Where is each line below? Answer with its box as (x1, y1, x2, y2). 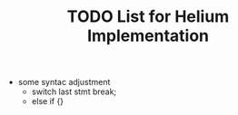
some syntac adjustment (17, 77, 111, 88)
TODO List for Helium (66, 6, 230, 27)
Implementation (86, 25, 210, 46)
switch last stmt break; (31, 86, 117, 97)
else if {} (31, 96, 64, 107)
